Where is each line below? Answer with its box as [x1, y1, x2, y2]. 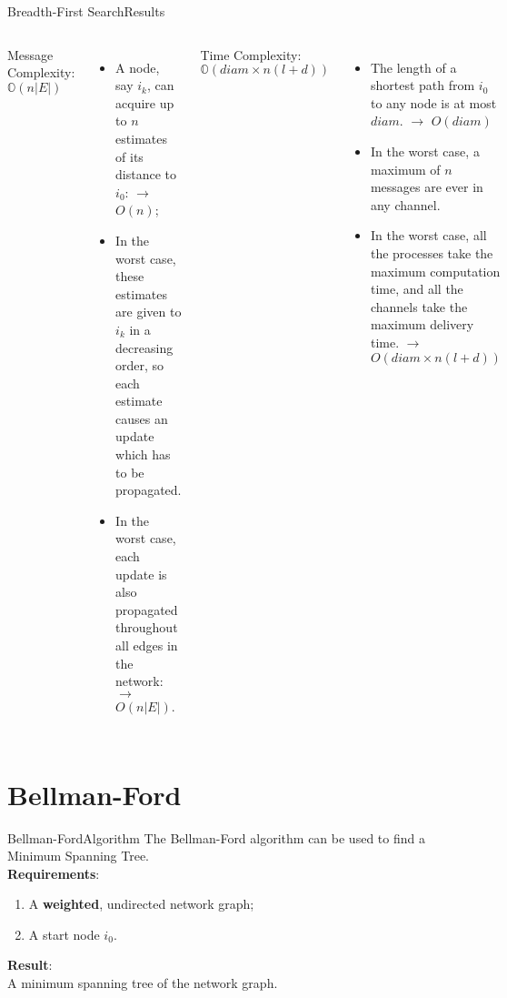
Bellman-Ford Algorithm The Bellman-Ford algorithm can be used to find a [7, 828, 425, 847]
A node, [115, 57, 160, 76]
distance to [115, 165, 177, 184]
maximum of [370, 159, 441, 178]
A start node [28, 924, 100, 943]
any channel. [370, 195, 441, 214]
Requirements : [7, 863, 100, 882]
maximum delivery [370, 315, 474, 334]
